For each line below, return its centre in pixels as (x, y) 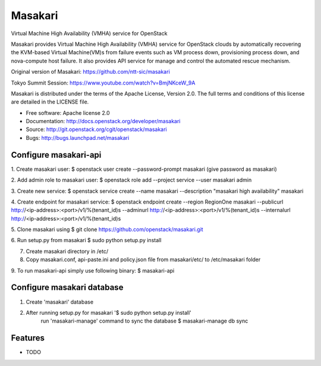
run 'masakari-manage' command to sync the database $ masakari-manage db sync (144, 321)
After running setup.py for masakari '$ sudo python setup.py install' (108, 312)
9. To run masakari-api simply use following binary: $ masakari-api (93, 270)
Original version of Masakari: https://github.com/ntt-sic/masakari (91, 72)
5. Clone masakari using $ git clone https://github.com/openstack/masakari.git (107, 230)
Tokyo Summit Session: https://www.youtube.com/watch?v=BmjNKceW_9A (103, 83)
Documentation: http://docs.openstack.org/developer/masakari (103, 121)
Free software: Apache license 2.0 (68, 112)
